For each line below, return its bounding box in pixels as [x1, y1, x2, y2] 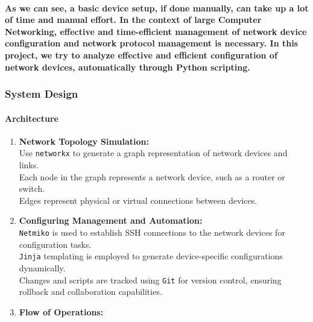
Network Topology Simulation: [19, 134, 149, 147]
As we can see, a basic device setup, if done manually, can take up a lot [5, 1, 309, 14]
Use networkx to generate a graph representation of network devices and [19, 147, 288, 159]
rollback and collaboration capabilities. [19, 285, 162, 298]
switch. [19, 182, 45, 195]
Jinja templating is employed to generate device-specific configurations [19, 250, 283, 262]
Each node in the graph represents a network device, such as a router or [19, 170, 285, 183]
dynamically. [19, 261, 66, 274]
